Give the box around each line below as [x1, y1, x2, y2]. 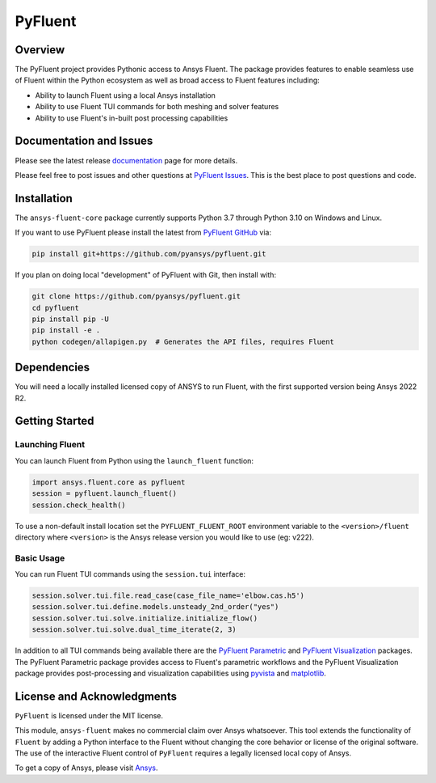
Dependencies [15, 361, 90, 375]
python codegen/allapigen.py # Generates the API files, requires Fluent [31, 336, 335, 346]
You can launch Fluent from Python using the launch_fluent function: [15, 455, 254, 465]
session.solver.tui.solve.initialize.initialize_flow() [31, 613, 258, 623]
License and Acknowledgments [15, 689, 178, 703]
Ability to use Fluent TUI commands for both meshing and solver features [35, 102, 279, 112]
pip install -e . [31, 326, 101, 335]
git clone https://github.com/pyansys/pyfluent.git [31, 292, 241, 301]
